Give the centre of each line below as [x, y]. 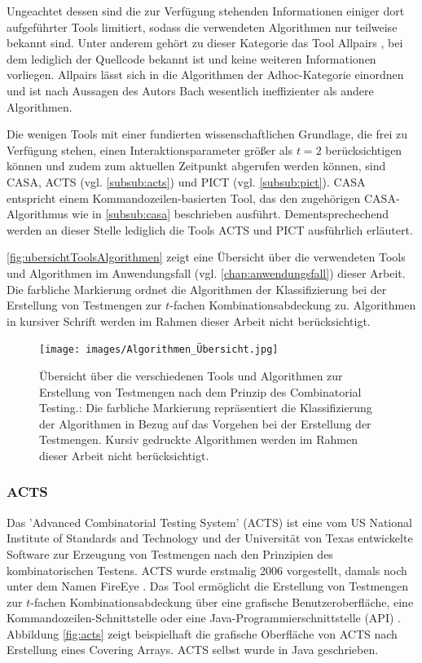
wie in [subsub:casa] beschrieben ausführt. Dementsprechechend [231, 214]
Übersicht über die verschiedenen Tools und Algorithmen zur [191, 375]
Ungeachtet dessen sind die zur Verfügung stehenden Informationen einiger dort [206, 11]
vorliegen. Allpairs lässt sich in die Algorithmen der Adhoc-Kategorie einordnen [205, 75]
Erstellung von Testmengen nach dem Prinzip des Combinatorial [200, 391]
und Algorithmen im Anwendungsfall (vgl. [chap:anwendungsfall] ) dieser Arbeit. [206, 272]
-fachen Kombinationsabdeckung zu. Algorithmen [293, 305]
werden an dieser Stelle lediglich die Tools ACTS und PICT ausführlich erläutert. [210, 229]
